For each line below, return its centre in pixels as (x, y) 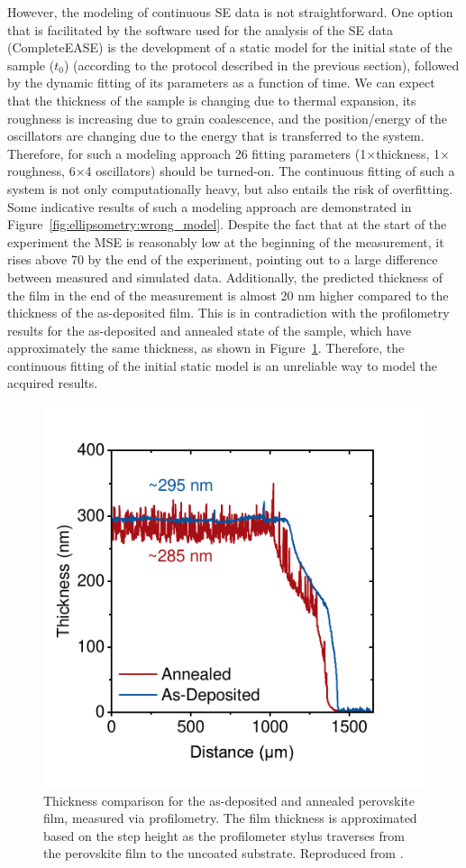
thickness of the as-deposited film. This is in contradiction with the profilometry (228, 313)
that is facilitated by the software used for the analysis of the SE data (201, 29)
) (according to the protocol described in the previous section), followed (261, 65)
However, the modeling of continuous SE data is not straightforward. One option (230, 12)
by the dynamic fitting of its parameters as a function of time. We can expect (221, 83)
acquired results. (53, 383)
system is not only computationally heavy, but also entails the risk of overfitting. (230, 188)
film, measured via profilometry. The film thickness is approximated (230, 818)
